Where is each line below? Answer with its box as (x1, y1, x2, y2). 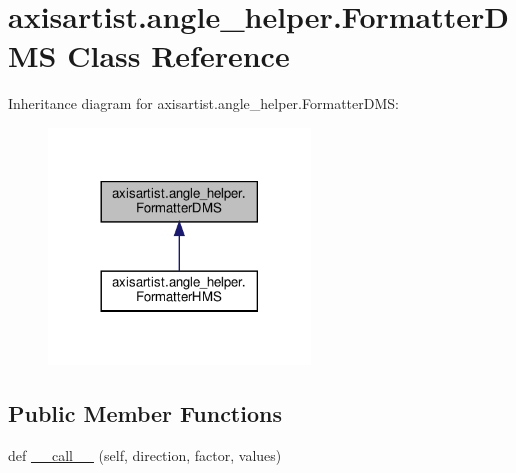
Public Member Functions (8, 397, 282, 428)
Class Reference (67, 35, 290, 76)
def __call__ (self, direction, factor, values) (8, 444, 282, 465)
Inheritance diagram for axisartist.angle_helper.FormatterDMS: (8, 93, 399, 114)
